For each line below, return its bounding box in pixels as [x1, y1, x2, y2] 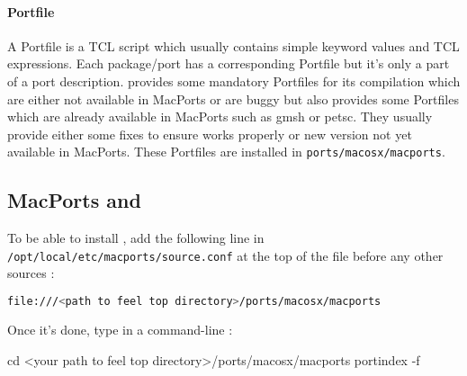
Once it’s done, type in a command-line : [7, 319, 233, 338]
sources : [7, 264, 55, 282]
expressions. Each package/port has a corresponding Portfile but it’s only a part [7, 54, 450, 73]
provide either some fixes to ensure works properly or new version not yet [7, 124, 412, 143]
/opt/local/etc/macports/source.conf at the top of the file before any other [7, 246, 444, 264]
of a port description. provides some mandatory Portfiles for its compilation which [7, 71, 461, 90]
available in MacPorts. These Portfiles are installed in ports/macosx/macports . [7, 142, 445, 161]
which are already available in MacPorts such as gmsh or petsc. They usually [7, 107, 433, 126]
